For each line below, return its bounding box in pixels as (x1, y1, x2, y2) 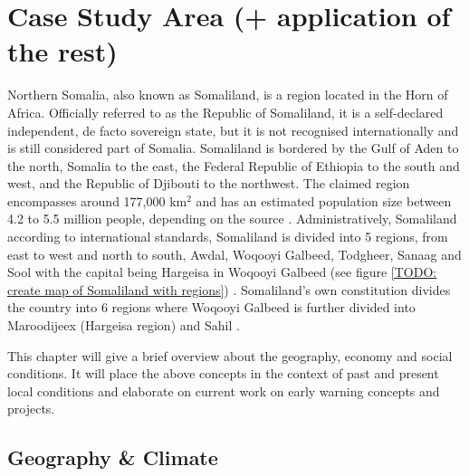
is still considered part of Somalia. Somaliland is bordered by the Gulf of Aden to (7, 138, 459, 157)
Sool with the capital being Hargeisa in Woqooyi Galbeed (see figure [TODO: (7, 262, 437, 281)
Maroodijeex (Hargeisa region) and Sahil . (7, 316, 240, 335)
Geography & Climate (7, 443, 218, 471)
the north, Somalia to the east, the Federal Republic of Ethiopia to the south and (7, 156, 460, 175)
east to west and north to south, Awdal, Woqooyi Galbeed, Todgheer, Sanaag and (7, 244, 462, 263)
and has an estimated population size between (196, 191, 452, 210)
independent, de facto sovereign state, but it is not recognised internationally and (7, 120, 459, 139)
